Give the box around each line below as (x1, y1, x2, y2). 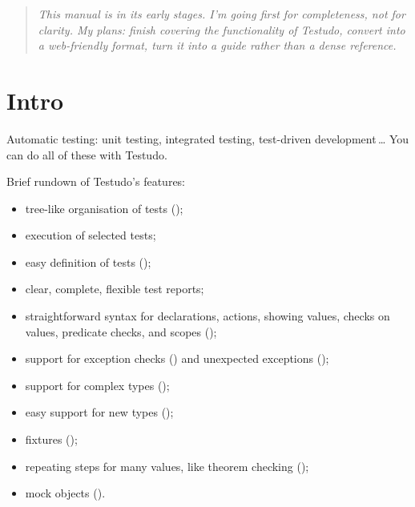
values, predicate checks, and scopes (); (25, 323, 217, 340)
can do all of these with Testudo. (6, 146, 167, 163)
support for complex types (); (25, 376, 170, 393)
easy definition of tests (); (25, 253, 151, 270)
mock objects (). (25, 485, 106, 501)
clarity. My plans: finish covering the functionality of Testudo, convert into (38, 21, 405, 38)
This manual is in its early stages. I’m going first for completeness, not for (38, 6, 405, 22)
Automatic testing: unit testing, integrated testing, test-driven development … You (6, 130, 409, 147)
